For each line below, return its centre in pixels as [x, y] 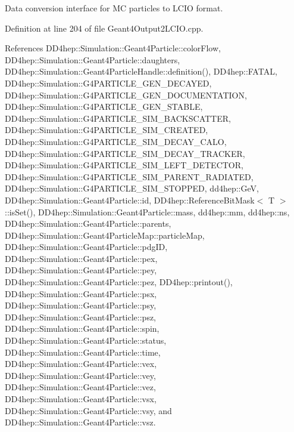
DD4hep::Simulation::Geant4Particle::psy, [81, 305]
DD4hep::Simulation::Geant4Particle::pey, [81, 270]
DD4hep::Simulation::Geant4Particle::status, [86, 340]
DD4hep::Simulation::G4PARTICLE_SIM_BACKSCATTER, [118, 118]
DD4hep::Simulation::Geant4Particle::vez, [80, 387]
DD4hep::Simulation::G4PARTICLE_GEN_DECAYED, [108, 83]
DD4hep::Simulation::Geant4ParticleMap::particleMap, [105, 235]
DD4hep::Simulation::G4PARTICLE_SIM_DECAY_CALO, [116, 141]
